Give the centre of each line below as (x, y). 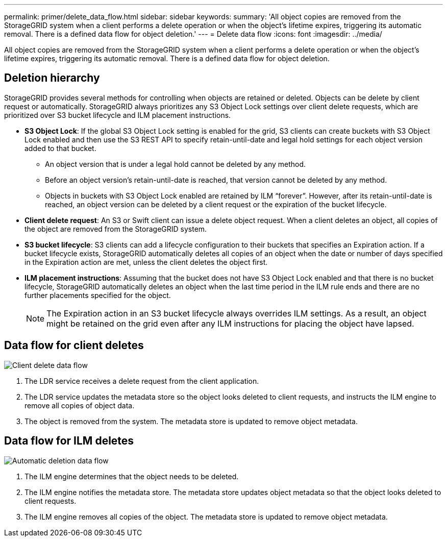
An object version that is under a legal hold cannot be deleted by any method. (176, 164)
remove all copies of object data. (80, 405)
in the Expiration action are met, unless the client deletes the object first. (146, 262)
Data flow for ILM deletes (69, 441)
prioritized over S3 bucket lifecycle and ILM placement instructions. (118, 115)
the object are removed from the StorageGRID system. (116, 229)
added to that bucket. (60, 148)
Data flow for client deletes (74, 346)
